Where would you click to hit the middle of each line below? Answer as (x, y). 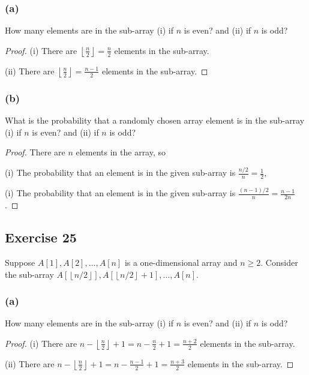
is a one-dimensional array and (181, 262)
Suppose (20, 262)
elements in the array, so (121, 152)
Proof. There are (35, 152)
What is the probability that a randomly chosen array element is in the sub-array (155, 120)
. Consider (279, 262)
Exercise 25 (41, 237)
